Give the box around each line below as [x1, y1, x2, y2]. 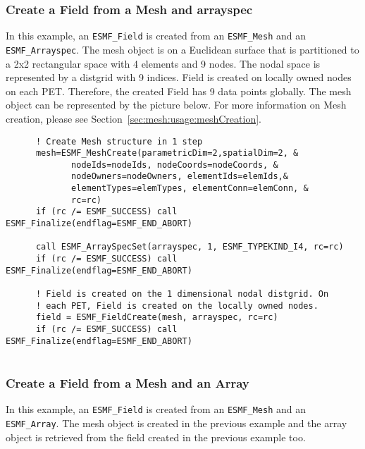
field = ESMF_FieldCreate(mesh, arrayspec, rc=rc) [35, 312, 278, 323]
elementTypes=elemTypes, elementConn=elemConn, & [71, 183, 309, 194]
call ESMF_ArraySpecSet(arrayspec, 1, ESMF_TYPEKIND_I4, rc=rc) [35, 242, 344, 252]
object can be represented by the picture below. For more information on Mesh [6, 97, 347, 112]
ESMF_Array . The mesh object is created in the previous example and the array [6, 415, 347, 430]
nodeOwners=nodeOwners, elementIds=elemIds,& [71, 171, 288, 182]
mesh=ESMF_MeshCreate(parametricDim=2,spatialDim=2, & [35, 148, 299, 159]
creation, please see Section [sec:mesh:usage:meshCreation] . [6, 111, 261, 125]
